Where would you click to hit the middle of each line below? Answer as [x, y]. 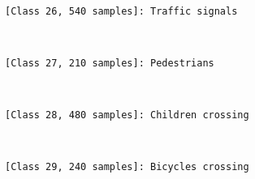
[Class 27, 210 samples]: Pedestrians [110, 63]
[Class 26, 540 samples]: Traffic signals [121, 11]
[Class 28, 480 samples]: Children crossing [127, 115]
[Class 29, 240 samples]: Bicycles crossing [127, 167]
